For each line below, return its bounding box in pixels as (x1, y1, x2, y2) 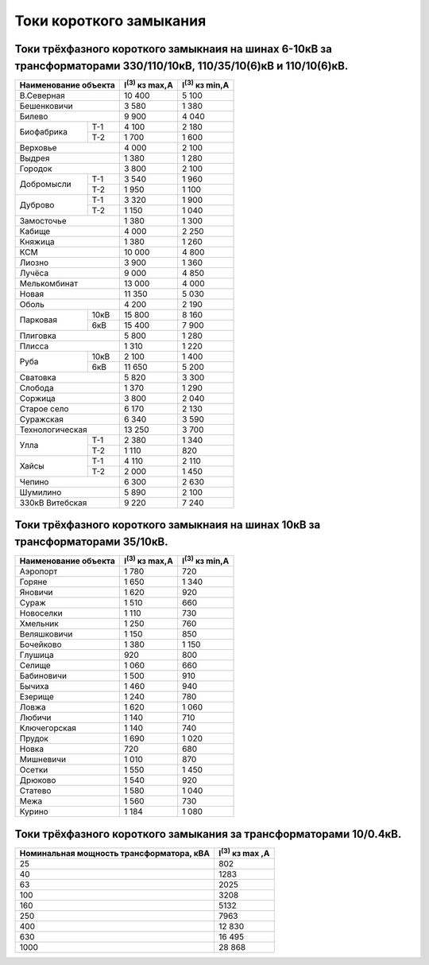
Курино (19, 806, 49, 817)
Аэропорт (19, 566, 58, 577)
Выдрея (19, 152, 50, 163)
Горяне (19, 577, 48, 588)
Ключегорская (19, 722, 77, 733)
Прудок (19, 733, 49, 744)
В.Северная (19, 90, 65, 101)
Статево (19, 785, 52, 796)
